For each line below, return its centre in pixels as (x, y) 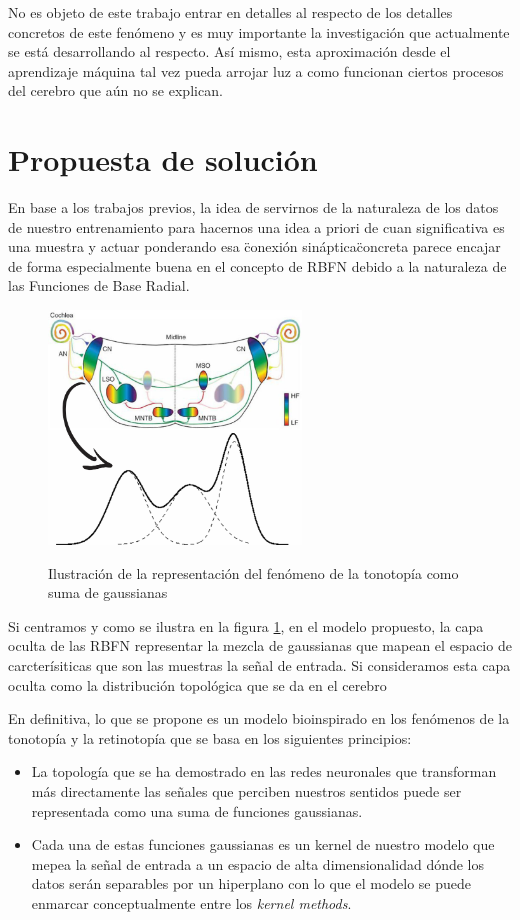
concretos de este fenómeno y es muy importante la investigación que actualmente (259, 31)
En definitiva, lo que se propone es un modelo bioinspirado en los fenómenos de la (259, 718)
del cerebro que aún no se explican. (115, 90)
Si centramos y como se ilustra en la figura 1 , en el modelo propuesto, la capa (246, 625)
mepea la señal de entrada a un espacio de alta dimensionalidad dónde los (258, 863)
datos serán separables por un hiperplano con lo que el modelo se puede (251, 883)
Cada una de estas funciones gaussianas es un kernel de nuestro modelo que (263, 844)
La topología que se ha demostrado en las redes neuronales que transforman (264, 771)
